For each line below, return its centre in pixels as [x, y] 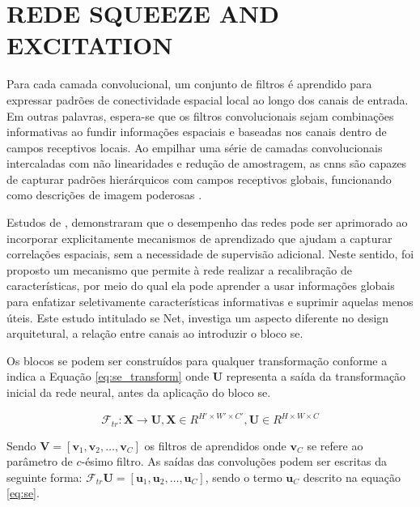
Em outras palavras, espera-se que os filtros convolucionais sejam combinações [200, 115]
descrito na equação [352, 477]
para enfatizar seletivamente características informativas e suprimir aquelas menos [210, 302]
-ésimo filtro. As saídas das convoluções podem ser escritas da [234, 461]
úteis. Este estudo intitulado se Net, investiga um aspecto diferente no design [198, 317]
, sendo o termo [244, 477]
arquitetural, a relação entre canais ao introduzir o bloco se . [155, 333]
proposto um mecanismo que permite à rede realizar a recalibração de [179, 269]
